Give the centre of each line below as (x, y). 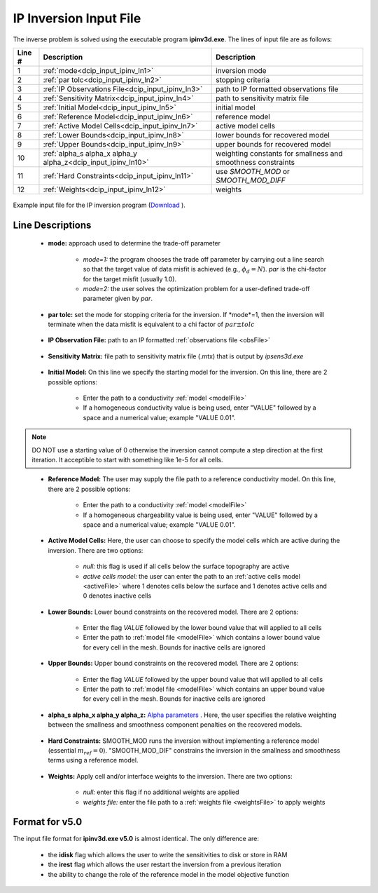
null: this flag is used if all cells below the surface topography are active (186, 566)
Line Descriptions (52, 225)
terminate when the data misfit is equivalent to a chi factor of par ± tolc (151, 324)
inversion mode (241, 70)
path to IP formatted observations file (277, 89)
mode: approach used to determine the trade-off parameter (134, 243)
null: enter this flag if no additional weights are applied (161, 792)
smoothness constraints (255, 162)
